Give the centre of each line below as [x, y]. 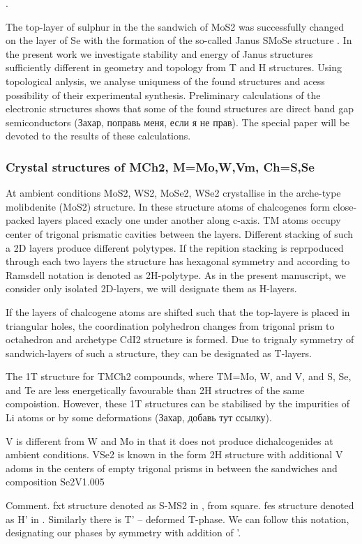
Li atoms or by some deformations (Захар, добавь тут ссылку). [139, 417]
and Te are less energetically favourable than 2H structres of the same [155, 390]
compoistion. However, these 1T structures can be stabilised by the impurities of [178, 403]
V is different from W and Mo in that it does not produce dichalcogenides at [169, 440]
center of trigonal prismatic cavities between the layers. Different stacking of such [180, 233]
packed [20, 220]
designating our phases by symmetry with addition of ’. [123, 532]
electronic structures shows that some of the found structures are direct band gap [180, 108]
